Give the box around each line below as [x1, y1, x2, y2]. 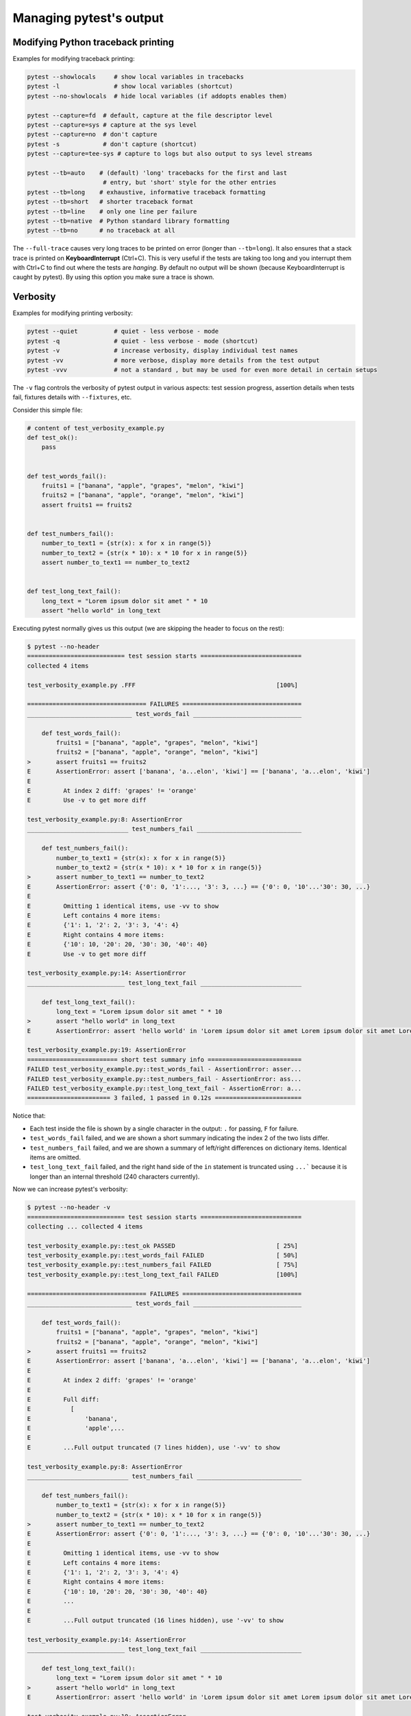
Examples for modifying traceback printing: [12, 55, 135, 63]
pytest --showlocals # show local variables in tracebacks [27, 73, 245, 81]
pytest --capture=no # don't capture [27, 130, 158, 139]
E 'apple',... [27, 1424, 125, 1433]
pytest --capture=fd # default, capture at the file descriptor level [27, 111, 273, 119]
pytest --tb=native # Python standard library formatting [27, 217, 229, 224]
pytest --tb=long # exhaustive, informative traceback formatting [27, 188, 266, 196]
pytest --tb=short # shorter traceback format [27, 198, 194, 206]
